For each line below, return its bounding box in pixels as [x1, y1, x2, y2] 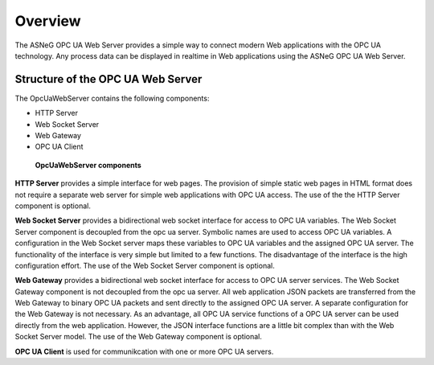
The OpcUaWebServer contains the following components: [14, 93, 210, 103]
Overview [14, 12, 81, 30]
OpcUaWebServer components [35, 160, 142, 170]
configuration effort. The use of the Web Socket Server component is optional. [14, 260, 275, 270]
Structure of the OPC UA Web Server [14, 72, 203, 86]
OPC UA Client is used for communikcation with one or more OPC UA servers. [14, 347, 274, 356]
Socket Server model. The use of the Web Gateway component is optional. [14, 332, 263, 342]
